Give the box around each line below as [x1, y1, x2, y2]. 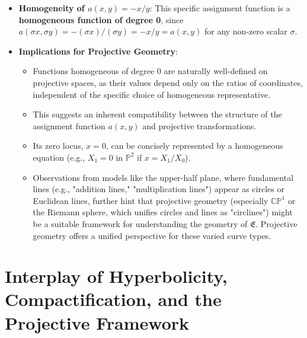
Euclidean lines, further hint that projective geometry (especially [33, 194, 268, 206]
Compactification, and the [5, 287, 222, 311]
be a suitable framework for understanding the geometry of [33, 217, 248, 229]
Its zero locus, [33, 139, 84, 152]
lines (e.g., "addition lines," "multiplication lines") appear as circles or [33, 183, 284, 195]
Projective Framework [5, 310, 190, 334]
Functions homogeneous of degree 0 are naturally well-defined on [33, 65, 268, 77]
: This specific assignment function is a [149, 2, 290, 14]
